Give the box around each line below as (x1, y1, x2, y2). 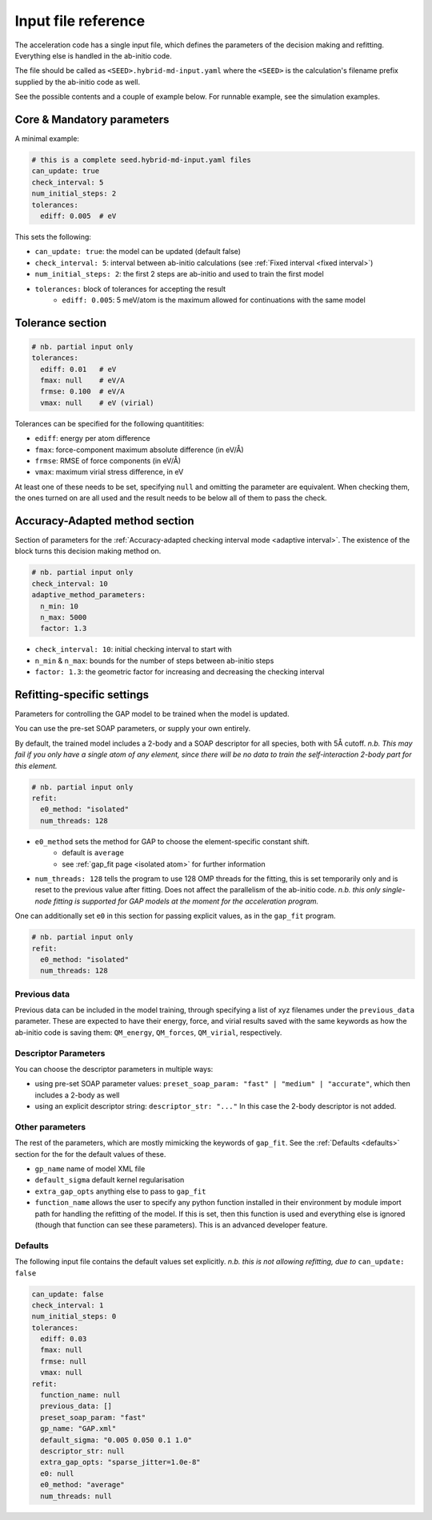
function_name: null (40, 1391, 121, 1400)
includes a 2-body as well (34, 1090, 120, 1100)
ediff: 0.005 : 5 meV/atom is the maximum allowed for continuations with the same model (62, 295, 366, 305)
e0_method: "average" (40, 1480, 126, 1490)
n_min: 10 (40, 601, 79, 611)
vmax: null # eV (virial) (40, 398, 155, 407)
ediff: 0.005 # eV (40, 211, 117, 220)
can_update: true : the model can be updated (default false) (34, 247, 242, 257)
